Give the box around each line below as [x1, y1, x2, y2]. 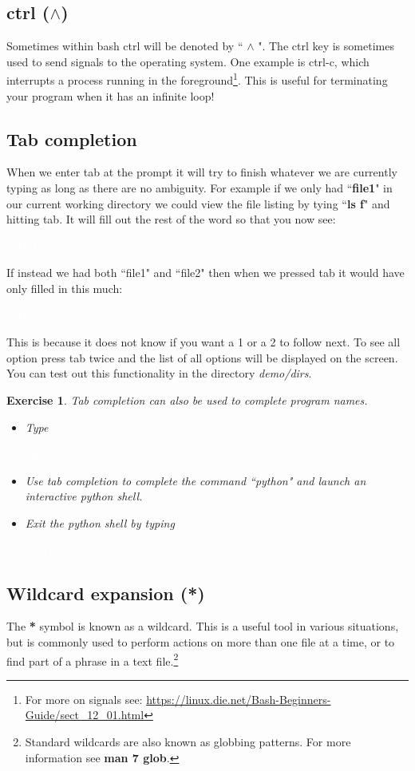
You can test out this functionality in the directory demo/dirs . [6, 365, 312, 382]
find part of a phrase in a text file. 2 [6, 650, 179, 669]
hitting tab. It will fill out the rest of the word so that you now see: [6, 211, 336, 227]
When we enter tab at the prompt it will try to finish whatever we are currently [6, 164, 397, 180]
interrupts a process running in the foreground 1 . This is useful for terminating [6, 69, 388, 89]
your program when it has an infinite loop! [6, 87, 215, 104]
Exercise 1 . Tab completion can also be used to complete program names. [6, 391, 368, 408]
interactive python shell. [25, 488, 143, 504]
